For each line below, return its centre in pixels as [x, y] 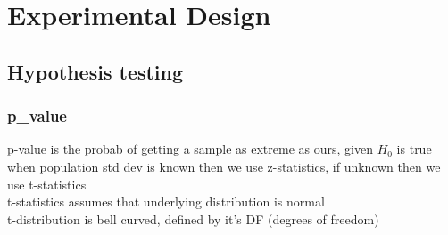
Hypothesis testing [95, 71]
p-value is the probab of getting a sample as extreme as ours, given [190, 149]
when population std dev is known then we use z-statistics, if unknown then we [224, 166]
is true [414, 149]
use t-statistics [47, 184]
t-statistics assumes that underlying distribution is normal [166, 201]
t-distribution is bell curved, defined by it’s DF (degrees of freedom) [193, 218]
